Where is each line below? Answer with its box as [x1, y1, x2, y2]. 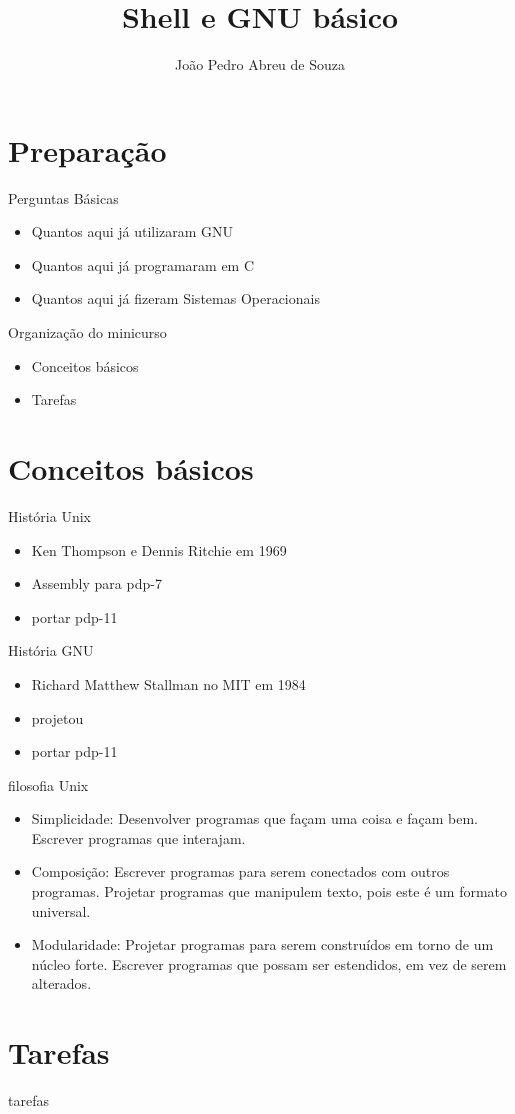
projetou [31, 707, 84, 728]
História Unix [8, 505, 91, 526]
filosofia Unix [8, 774, 89, 795]
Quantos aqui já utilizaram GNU [31, 221, 234, 242]
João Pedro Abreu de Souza [174, 54, 346, 75]
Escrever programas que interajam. [31, 827, 246, 848]
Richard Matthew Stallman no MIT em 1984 [31, 673, 306, 694]
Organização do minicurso [8, 322, 167, 343]
